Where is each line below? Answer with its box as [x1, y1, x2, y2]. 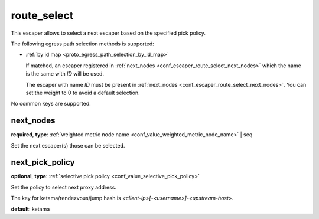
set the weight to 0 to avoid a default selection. [25, 89, 140, 96]
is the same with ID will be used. [25, 70, 105, 77]
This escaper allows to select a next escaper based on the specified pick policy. [11, 30, 206, 37]
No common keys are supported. [11, 100, 91, 107]
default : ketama [11, 205, 50, 213]
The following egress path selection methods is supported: [11, 40, 155, 47]
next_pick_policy [11, 157, 75, 168]
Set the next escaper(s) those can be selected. [11, 142, 125, 149]
